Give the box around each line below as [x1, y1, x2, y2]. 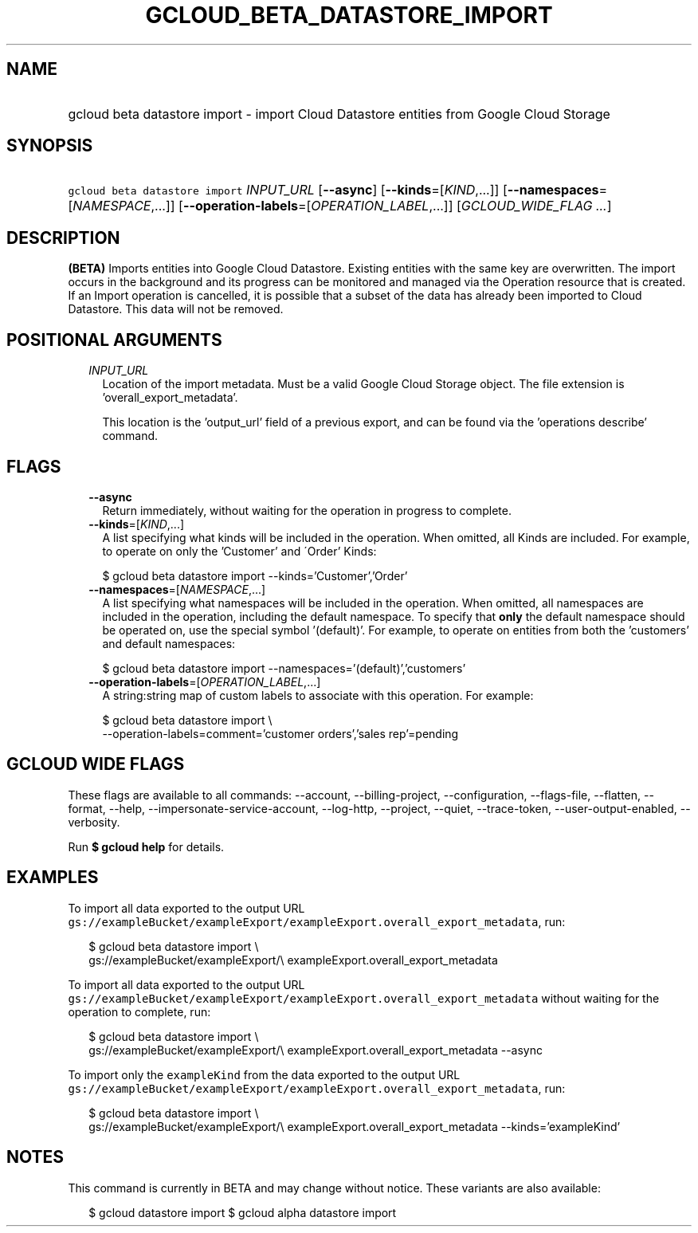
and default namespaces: [102, 636, 236, 650]
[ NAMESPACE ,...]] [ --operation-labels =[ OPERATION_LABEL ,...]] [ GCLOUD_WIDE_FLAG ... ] [68, 198, 612, 214]
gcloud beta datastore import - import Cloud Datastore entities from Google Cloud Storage [68, 105, 610, 122]
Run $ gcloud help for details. [68, 839, 225, 854]
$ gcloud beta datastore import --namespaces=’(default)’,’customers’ [102, 661, 466, 675]
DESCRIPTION [6, 227, 120, 248]
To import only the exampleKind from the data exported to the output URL [68, 1067, 461, 1082]
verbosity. [68, 815, 120, 829]
